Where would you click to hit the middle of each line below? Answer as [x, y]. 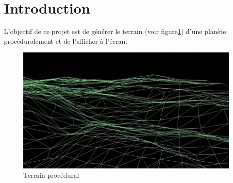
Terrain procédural [51, 175]
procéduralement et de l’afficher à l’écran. [66, 41]
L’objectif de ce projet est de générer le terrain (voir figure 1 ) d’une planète [115, 31]
